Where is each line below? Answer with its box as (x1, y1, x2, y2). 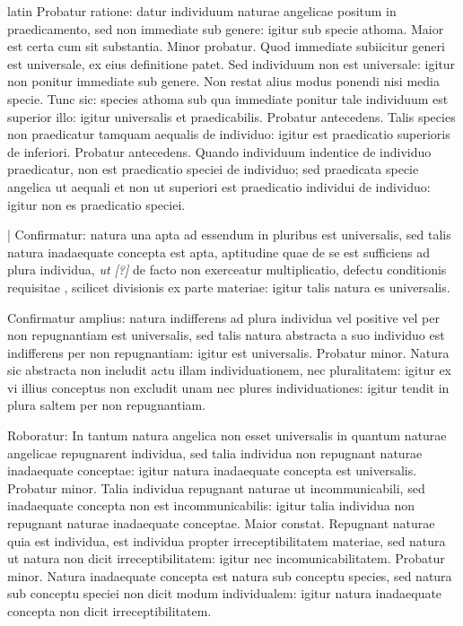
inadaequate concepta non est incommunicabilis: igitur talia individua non (7, 496, 415, 515)
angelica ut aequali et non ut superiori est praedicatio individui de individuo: (7, 177, 431, 196)
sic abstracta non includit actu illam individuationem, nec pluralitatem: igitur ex (7, 361, 451, 379)
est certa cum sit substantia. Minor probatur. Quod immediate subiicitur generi (7, 37, 445, 56)
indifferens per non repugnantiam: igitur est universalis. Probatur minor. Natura (7, 343, 450, 361)
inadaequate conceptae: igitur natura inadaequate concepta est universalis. (7, 461, 417, 480)
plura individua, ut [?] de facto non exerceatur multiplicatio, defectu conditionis (7, 260, 447, 279)
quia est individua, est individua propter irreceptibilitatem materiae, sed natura (7, 531, 446, 550)
